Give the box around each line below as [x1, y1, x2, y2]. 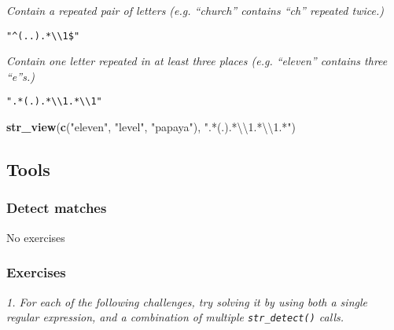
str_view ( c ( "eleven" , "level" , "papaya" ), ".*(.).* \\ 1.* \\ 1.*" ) [6, 119, 296, 135]
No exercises [6, 229, 65, 245]
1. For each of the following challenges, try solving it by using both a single [6, 293, 367, 310]
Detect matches [6, 198, 107, 218]
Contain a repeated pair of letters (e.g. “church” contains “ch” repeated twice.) [6, 2, 384, 18]
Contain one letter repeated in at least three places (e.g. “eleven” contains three [6, 53, 388, 69]
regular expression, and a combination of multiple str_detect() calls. [6, 309, 344, 325]
